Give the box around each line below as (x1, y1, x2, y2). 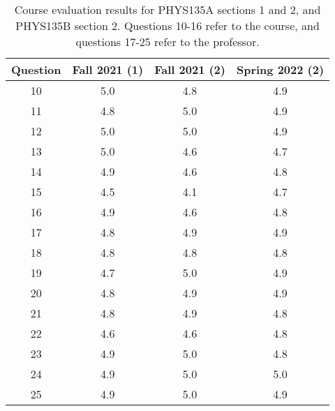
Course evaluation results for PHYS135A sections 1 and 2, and (14, 1, 321, 17)
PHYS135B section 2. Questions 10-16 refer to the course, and (15, 17, 320, 33)
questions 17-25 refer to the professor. (75, 33, 260, 50)
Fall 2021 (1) (72, 61, 144, 77)
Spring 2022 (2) (236, 61, 325, 77)
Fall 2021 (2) (154, 61, 225, 77)
